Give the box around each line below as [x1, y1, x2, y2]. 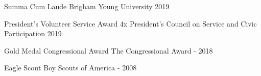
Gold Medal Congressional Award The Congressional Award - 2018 [4, 45, 213, 56]
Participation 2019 [4, 28, 62, 39]
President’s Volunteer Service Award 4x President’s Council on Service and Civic [4, 18, 257, 29]
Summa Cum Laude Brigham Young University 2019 [4, 1, 170, 11]
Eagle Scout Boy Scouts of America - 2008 [4, 62, 137, 73]
